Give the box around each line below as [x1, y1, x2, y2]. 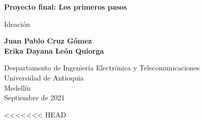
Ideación [4, 18, 30, 29]
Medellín [4, 82, 31, 93]
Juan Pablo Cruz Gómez [4, 35, 92, 46]
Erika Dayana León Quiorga [4, 45, 104, 56]
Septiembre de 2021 [4, 92, 65, 103]
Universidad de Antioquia [4, 72, 84, 83]
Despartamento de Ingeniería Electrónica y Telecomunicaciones [4, 62, 200, 73]
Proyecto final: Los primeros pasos [4, 2, 127, 12]
